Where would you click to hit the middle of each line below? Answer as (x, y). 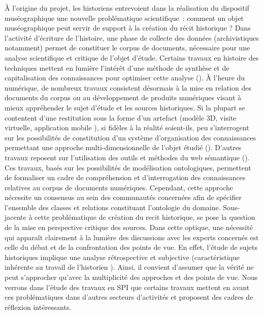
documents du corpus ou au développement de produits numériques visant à (123, 97)
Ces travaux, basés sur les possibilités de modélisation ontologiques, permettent (128, 167)
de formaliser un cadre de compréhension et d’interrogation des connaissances (125, 177)
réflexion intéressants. (38, 307)
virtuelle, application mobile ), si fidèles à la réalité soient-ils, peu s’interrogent (127, 127)
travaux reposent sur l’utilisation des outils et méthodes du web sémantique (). (127, 157)
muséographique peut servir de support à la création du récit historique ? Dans (128, 28)
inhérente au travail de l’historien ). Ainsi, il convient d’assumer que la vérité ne (129, 267)
